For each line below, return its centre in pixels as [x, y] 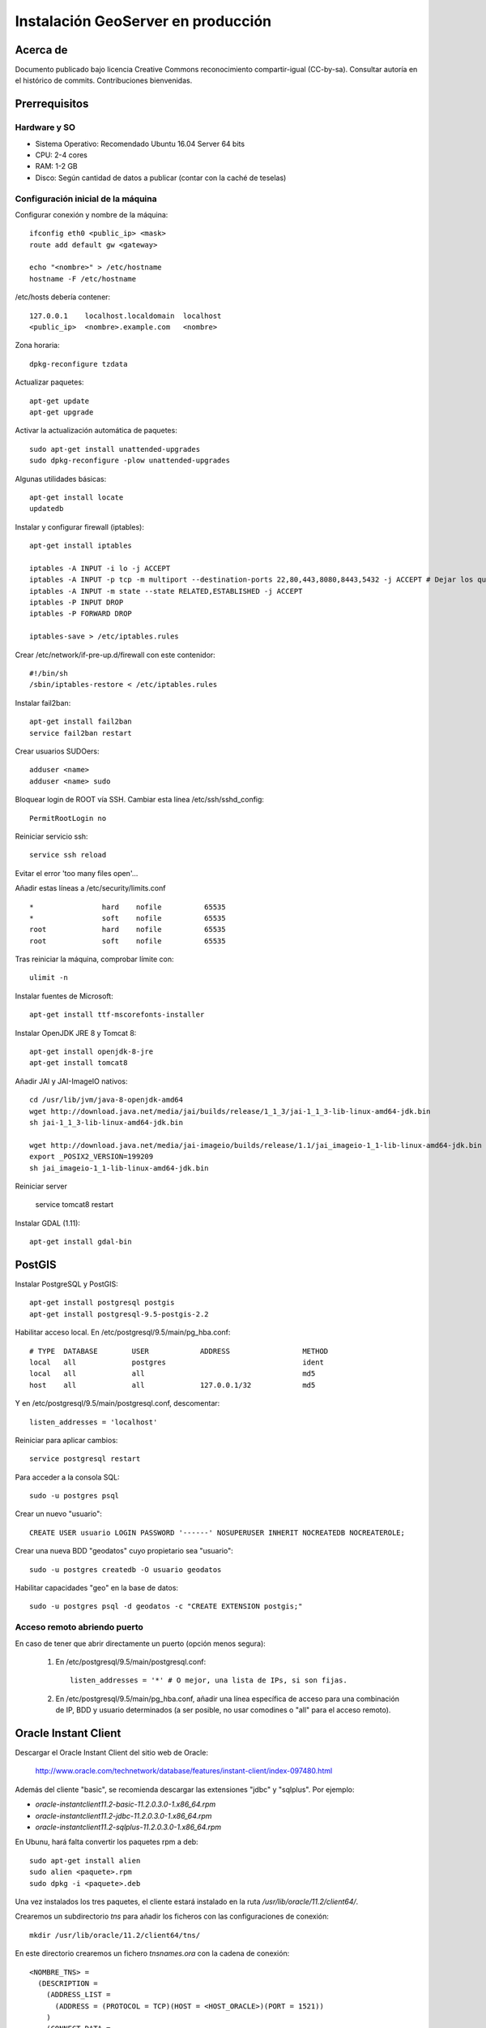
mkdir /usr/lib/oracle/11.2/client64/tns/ [115, 1935]
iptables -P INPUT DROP [77, 603]
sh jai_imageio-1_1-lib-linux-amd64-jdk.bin [119, 1168]
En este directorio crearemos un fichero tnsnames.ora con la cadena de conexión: [152, 1953]
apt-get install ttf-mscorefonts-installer [117, 1015]
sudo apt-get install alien [85, 1860]
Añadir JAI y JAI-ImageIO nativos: [71, 1081]
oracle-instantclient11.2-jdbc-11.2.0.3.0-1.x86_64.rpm [124, 1815]
